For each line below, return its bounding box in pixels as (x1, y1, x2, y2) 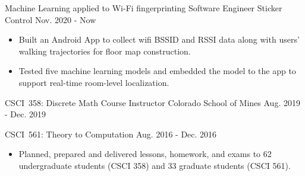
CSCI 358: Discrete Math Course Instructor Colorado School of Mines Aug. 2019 (5, 96, 300, 108)
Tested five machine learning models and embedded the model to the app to (18, 65, 296, 77)
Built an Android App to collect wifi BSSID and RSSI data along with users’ (18, 33, 300, 46)
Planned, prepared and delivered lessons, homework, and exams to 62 (18, 148, 272, 160)
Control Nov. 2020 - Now (5, 13, 96, 25)
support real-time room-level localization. (18, 76, 169, 88)
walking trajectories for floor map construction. (18, 44, 191, 57)
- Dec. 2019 (5, 108, 46, 120)
